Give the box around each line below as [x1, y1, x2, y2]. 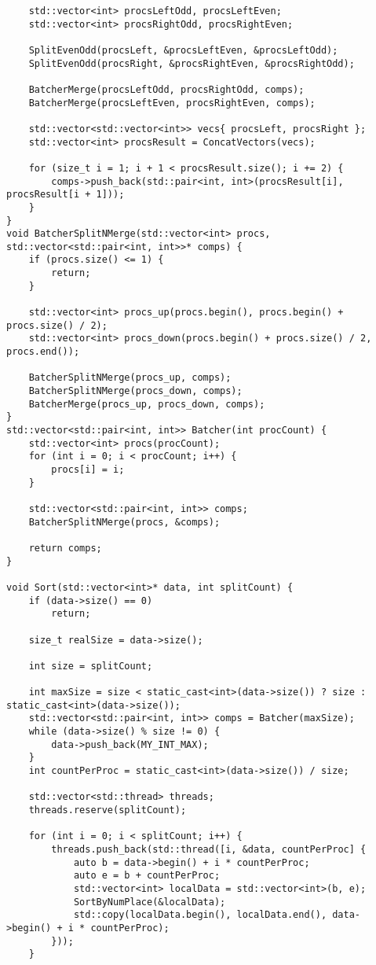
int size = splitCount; [28, 660, 153, 672]
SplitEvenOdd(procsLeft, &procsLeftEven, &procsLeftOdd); [28, 44, 338, 56]
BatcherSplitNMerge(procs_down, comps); [28, 385, 243, 397]
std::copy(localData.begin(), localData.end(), [73, 909, 327, 921]
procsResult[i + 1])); [6, 189, 125, 201]
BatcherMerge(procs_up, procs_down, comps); [28, 398, 265, 410]
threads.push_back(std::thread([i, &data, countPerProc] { [51, 844, 367, 855]
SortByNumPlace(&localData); [73, 896, 226, 908]
